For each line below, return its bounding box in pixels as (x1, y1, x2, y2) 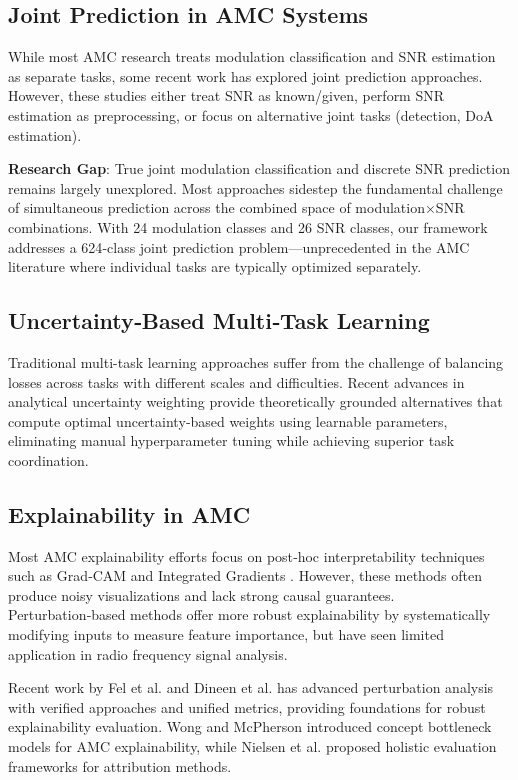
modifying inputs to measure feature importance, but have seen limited (8, 624, 444, 645)
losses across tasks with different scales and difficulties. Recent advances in (8, 371, 465, 392)
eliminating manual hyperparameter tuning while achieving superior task (8, 430, 455, 451)
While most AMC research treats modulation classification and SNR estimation (8, 46, 496, 67)
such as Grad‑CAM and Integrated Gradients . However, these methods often (8, 565, 482, 586)
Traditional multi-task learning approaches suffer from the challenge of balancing (8, 351, 504, 372)
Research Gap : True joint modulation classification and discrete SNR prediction (8, 158, 510, 179)
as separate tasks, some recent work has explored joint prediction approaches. (8, 65, 483, 86)
